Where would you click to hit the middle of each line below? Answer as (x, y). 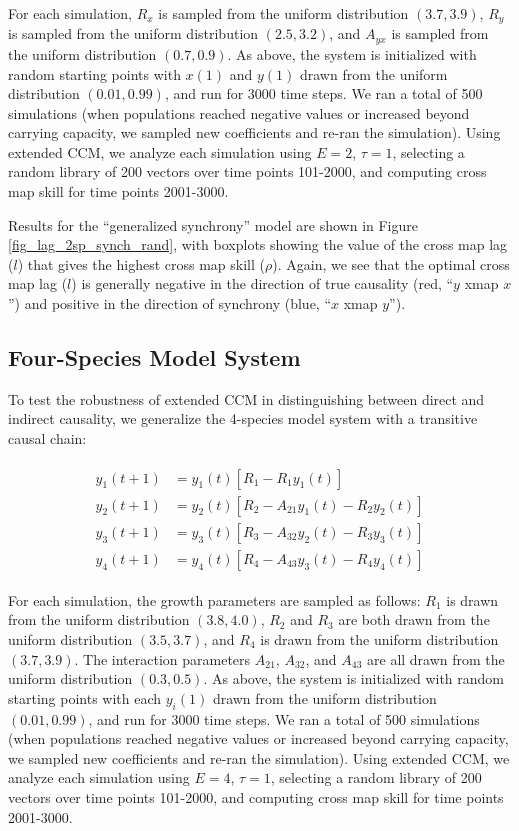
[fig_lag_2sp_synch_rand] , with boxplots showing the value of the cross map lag (258, 244)
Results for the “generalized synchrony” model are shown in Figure (213, 224)
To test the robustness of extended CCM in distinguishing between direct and (246, 398)
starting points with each (85, 697)
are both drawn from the (414, 619)
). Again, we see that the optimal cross (391, 263)
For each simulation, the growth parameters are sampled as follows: (214, 599)
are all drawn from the (436, 658)
